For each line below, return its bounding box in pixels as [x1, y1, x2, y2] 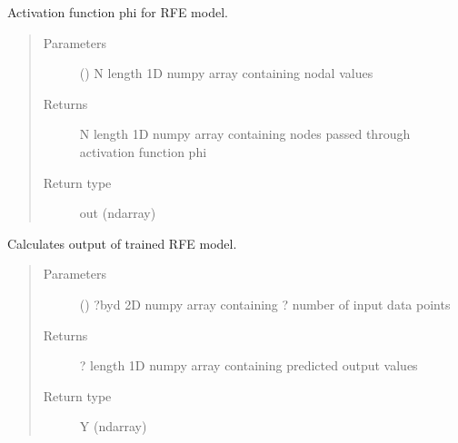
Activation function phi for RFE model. [7, 3, 228, 21]
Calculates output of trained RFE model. [7, 233, 237, 252]
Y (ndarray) [79, 417, 147, 436]
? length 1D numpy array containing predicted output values [79, 356, 418, 375]
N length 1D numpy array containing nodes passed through [79, 124, 411, 143]
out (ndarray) [79, 203, 156, 222]
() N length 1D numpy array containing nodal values [79, 64, 373, 83]
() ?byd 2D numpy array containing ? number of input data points [79, 294, 451, 313]
